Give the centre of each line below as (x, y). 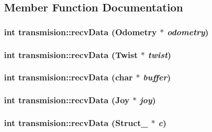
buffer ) (157, 77)
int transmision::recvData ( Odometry (81, 32)
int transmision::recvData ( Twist (71, 54)
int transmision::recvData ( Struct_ (76, 123)
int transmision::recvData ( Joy (67, 100)
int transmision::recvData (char (69, 77)
